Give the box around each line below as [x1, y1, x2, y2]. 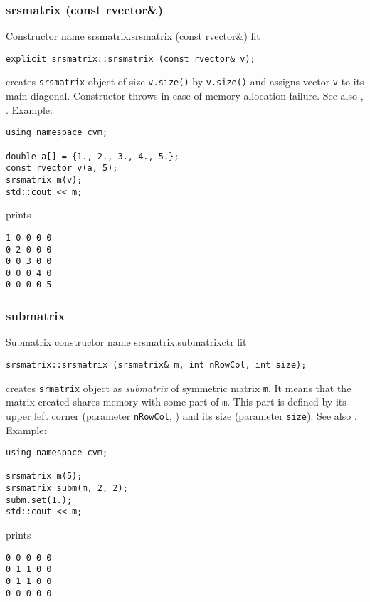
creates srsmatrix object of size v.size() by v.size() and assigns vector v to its [6, 74, 364, 89]
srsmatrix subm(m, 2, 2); [6, 483, 128, 494]
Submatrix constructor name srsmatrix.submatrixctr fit [6, 334, 247, 349]
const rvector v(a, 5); [6, 163, 118, 174]
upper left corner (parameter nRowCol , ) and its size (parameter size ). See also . [6, 408, 357, 423]
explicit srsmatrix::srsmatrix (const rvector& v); [6, 53, 255, 64]
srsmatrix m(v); [6, 174, 83, 185]
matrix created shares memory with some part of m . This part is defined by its [6, 394, 347, 409]
